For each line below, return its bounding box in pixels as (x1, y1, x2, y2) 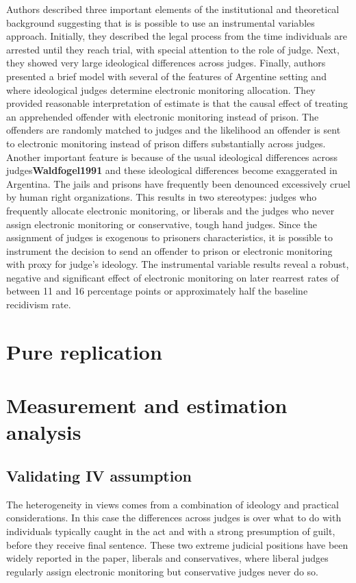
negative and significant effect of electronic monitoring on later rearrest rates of (6, 270, 339, 284)
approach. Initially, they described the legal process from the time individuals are (6, 29, 347, 43)
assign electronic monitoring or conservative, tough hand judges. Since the (6, 216, 317, 231)
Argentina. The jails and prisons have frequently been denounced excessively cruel (6, 176, 351, 190)
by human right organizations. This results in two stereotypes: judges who (6, 190, 317, 204)
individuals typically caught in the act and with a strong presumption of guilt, (6, 523, 335, 538)
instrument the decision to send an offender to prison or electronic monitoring (6, 243, 333, 258)
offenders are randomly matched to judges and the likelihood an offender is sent (6, 123, 341, 137)
